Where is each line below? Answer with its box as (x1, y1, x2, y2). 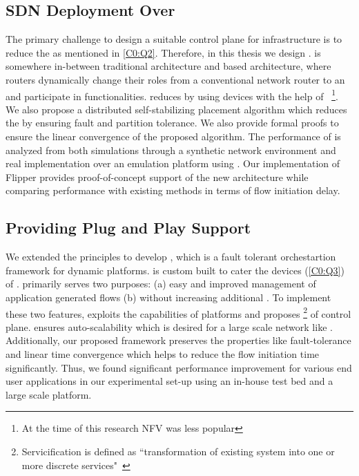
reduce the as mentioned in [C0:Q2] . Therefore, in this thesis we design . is (6, 45, 321, 59)
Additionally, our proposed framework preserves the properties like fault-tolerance (6, 333, 351, 348)
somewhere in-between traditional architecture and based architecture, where (6, 59, 331, 73)
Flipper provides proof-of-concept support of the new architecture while (6, 169, 309, 184)
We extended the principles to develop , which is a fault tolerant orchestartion (6, 249, 336, 264)
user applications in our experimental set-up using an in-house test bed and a (6, 374, 333, 388)
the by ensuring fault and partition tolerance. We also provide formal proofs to (6, 115, 339, 130)
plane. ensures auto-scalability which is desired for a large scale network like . (6, 319, 333, 334)
